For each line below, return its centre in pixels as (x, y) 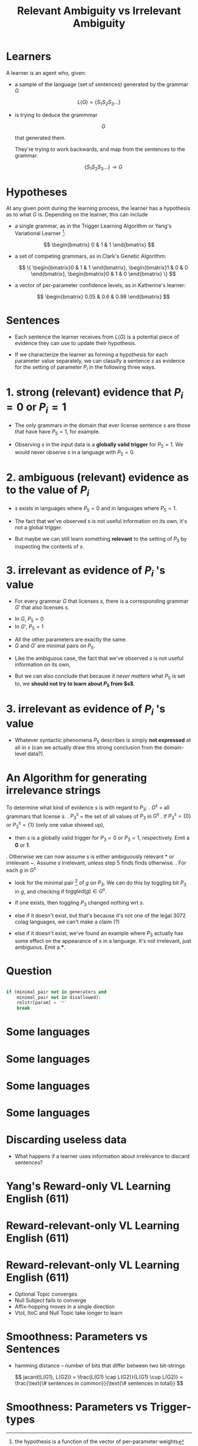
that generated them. (40, 137)
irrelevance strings (54, 790)
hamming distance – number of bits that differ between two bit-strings (100, 1366)
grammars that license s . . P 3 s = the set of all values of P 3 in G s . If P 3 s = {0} (99, 816)
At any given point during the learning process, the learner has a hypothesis (98, 208)
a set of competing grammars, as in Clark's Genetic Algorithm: (90, 256)
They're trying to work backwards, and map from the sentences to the (100, 149)
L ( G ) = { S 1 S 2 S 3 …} (99, 103)
